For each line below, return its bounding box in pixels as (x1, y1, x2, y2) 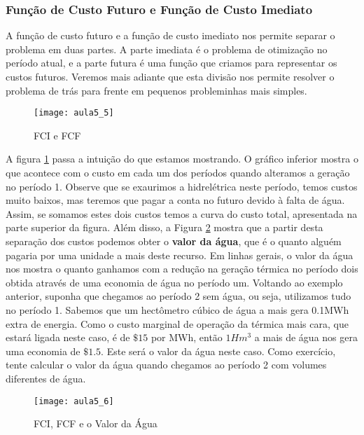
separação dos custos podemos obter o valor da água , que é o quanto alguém (6, 234, 342, 248)
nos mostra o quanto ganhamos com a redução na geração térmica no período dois (6, 261, 358, 276)
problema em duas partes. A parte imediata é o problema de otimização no (6, 41, 328, 56)
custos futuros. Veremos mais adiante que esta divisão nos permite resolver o (6, 69, 335, 83)
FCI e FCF (34, 127, 81, 142)
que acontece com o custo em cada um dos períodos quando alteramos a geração (6, 165, 350, 180)
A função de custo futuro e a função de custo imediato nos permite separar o (6, 28, 335, 43)
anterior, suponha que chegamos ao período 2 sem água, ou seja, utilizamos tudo (6, 289, 351, 303)
